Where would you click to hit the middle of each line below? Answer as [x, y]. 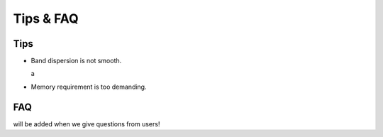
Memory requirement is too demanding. [89, 87]
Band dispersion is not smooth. [76, 61]
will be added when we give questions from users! [87, 124]
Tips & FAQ [46, 18]
